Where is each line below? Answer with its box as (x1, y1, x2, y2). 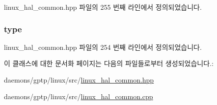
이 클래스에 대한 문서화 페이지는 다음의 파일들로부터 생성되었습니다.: (4, 58, 214, 68)
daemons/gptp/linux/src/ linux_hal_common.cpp (4, 91, 153, 101)
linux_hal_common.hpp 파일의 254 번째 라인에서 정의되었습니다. (4, 42, 202, 52)
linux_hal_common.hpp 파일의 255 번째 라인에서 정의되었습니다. (4, 2, 202, 12)
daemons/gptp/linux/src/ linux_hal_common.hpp (4, 75, 154, 84)
